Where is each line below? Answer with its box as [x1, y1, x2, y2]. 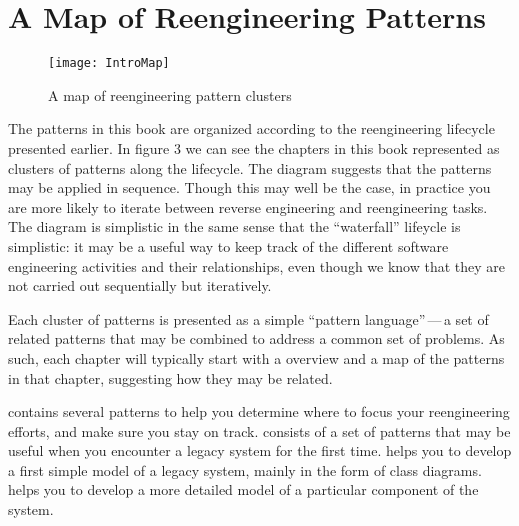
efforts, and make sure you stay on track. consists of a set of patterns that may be [8, 420, 511, 441]
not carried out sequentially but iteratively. [8, 275, 272, 296]
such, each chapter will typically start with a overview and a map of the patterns [8, 347, 505, 368]
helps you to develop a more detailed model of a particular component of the [8, 479, 479, 500]
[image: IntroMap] [48, 56, 170, 71]
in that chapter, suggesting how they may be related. [8, 367, 333, 388]
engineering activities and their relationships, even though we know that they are [8, 255, 506, 276]
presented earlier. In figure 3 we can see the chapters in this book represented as [8, 137, 500, 158]
